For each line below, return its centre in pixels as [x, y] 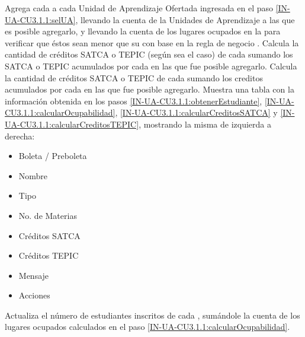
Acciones [34, 295]
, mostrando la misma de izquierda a [205, 124]
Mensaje [34, 275]
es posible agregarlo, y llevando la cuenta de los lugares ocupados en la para [143, 31]
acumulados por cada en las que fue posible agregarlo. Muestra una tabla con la [150, 89]
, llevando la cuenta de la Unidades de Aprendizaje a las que [185, 19]
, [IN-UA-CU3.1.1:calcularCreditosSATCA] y [196, 112]
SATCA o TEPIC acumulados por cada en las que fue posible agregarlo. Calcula [151, 66]
